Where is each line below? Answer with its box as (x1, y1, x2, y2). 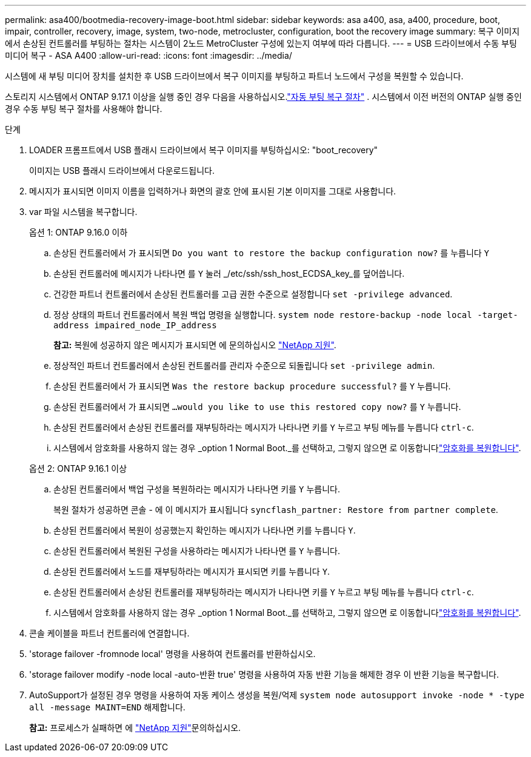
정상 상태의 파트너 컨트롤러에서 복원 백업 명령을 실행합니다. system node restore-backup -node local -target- (53, 309, 518, 320)
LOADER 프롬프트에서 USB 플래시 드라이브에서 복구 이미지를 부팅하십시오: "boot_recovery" (29, 145, 378, 155)
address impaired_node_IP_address (53, 320, 217, 330)
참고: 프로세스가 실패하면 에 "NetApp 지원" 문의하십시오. (29, 722, 241, 733)
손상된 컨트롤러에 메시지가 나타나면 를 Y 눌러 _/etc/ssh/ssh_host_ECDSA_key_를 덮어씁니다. (53, 268, 405, 279)
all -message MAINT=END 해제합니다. (29, 702, 185, 712)
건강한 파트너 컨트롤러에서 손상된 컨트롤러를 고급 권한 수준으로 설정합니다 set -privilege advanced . (53, 289, 453, 299)
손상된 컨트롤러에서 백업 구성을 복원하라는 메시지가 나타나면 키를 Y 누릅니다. (53, 484, 340, 494)
